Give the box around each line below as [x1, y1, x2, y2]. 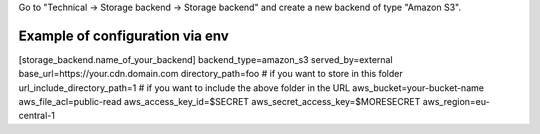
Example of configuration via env [18, 27, 229, 44]
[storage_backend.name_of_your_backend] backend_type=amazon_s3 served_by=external [18, 53, 394, 65]
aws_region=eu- [422, 96, 490, 108]
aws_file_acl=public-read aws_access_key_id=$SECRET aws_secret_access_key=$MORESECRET [18, 96, 421, 108]
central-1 [18, 110, 55, 122]
